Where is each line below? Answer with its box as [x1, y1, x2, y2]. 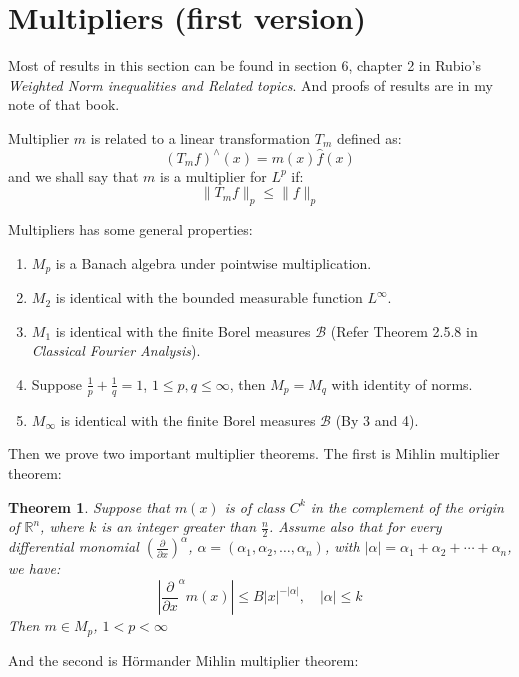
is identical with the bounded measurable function [55, 287, 363, 308]
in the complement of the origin [310, 496, 504, 517]
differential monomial [8, 536, 139, 557]
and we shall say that [8, 165, 139, 186]
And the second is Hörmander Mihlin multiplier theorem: [8, 649, 359, 670]
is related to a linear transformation [90, 127, 311, 148]
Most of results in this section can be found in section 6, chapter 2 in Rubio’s [8, 55, 481, 76]
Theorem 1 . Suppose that [8, 496, 170, 517]
